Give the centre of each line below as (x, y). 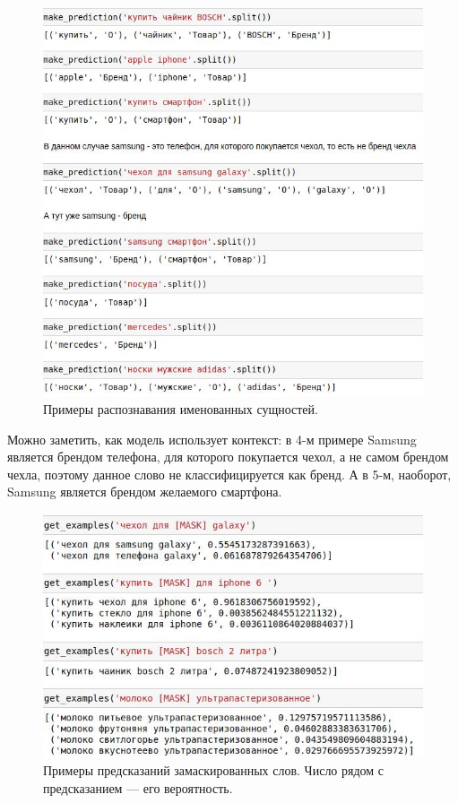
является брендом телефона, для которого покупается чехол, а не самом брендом (228, 457)
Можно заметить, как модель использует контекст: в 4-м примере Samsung (212, 439)
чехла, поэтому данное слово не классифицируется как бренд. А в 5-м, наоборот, (229, 474)
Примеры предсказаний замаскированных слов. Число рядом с (214, 770)
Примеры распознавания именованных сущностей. (181, 409)
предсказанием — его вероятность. (138, 788)
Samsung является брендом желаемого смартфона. (145, 492)
